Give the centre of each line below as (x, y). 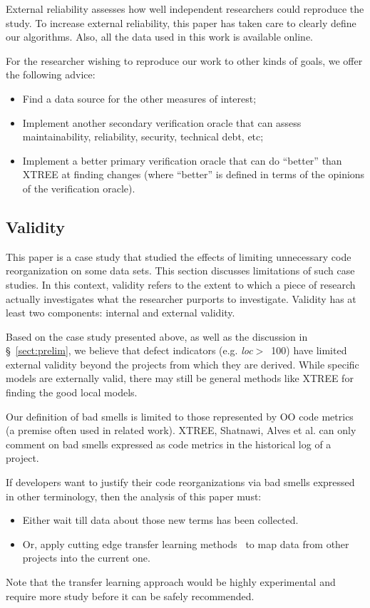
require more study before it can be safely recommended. (130, 596)
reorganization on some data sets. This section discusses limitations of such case (180, 270)
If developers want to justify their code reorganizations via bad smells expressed (180, 482)
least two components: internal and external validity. (120, 313)
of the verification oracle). (79, 188)
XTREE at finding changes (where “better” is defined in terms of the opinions (194, 174)
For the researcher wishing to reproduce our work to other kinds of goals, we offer (184, 60)
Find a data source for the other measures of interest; (139, 98)
